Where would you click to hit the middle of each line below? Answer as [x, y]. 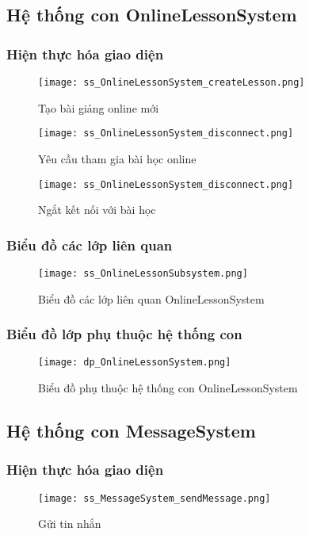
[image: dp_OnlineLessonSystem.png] [135, 363]
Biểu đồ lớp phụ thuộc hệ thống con [124, 334]
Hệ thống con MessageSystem [131, 431]
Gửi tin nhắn [70, 524]
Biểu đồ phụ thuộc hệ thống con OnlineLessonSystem [168, 388]
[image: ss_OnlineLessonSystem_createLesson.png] [172, 82]
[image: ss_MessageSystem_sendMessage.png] [154, 498]
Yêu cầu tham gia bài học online [117, 158]
